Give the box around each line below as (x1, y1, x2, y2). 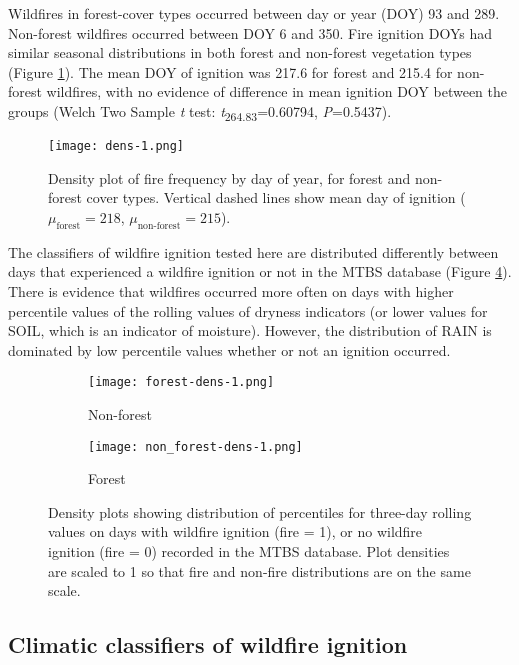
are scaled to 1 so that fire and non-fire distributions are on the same (48, 560, 471, 581)
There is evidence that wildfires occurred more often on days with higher (8, 280, 454, 301)
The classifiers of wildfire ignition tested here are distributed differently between (8, 241, 499, 262)
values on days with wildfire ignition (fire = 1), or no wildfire (48, 521, 423, 542)
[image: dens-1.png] (48, 139, 185, 154)
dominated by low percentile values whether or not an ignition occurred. (8, 339, 451, 360)
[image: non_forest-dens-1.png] (88, 439, 303, 454)
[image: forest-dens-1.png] (88, 375, 275, 390)
